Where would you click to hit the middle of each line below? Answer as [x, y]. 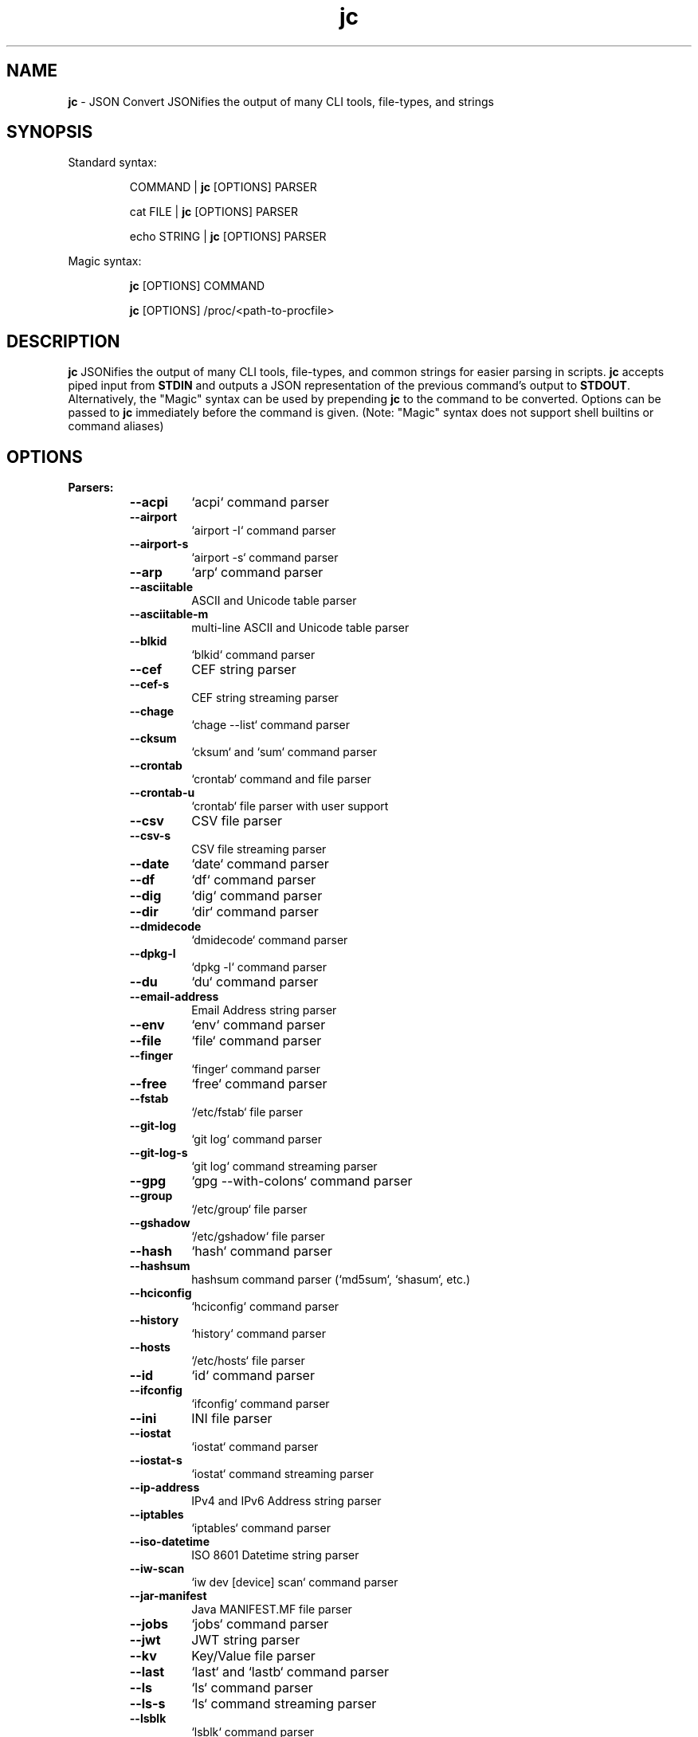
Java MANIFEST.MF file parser [272, 1610]
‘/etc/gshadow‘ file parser [258, 1237]
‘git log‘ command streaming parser [284, 1166]
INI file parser [232, 1419]
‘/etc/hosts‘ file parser [248, 1361]
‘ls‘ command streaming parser [284, 1704]
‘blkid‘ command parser [253, 655]
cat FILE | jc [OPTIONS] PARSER [214, 212]
